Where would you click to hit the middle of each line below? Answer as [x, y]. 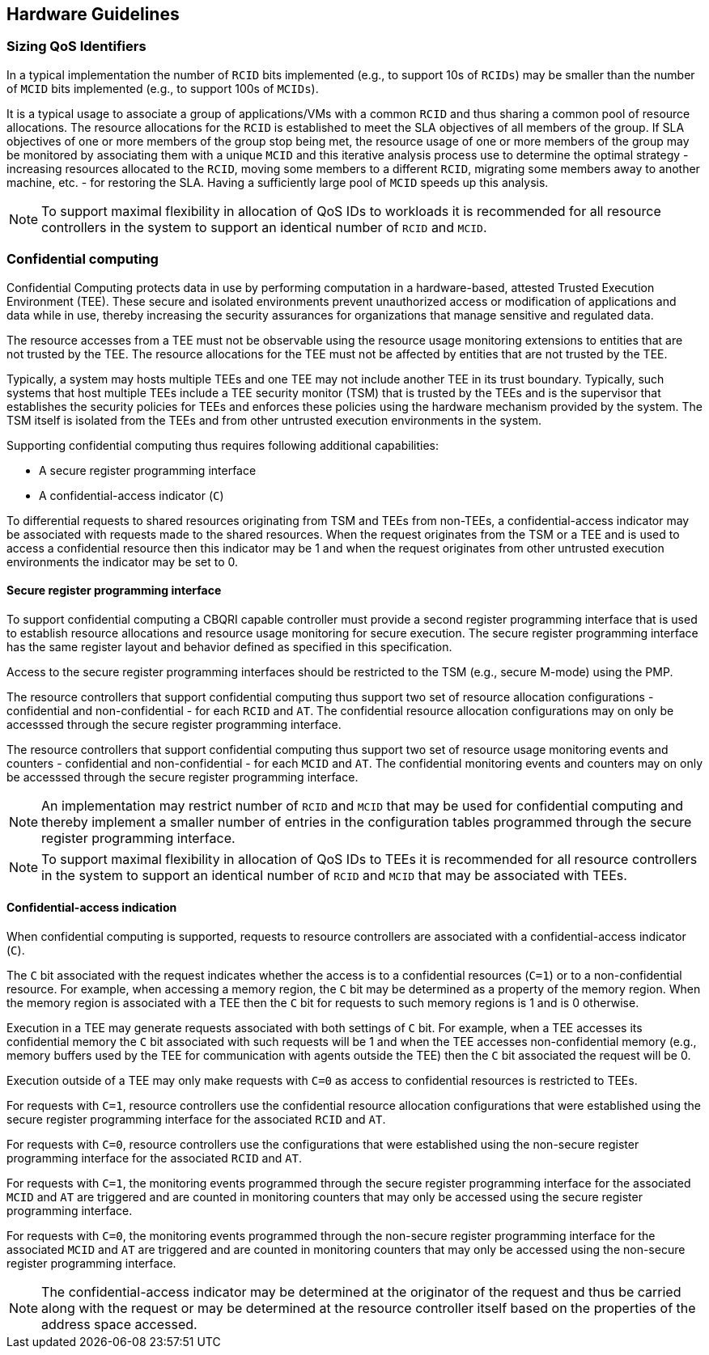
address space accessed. [119, 1324]
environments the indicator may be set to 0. [123, 561]
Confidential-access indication [92, 908]
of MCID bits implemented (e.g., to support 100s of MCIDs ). [163, 88]
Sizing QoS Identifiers [76, 47]
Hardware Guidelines [93, 14]
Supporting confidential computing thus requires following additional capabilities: [223, 445]
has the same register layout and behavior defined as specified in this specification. [229, 646]
